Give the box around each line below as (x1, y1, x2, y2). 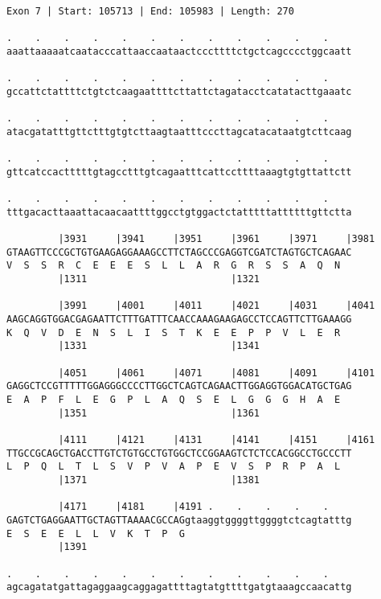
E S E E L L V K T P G (6, 527, 185, 540)
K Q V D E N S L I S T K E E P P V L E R (6, 326, 341, 338)
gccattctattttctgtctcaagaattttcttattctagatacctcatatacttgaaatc (6, 85, 352, 97)
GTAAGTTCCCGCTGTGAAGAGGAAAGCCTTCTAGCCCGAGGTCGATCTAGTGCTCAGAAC (6, 246, 352, 258)
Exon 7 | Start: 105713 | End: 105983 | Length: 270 (6, 6, 294, 17)
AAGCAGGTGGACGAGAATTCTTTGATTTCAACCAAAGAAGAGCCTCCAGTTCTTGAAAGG (6, 314, 352, 326)
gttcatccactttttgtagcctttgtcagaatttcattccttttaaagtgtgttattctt (6, 166, 352, 178)
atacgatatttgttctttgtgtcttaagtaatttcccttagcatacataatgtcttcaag (6, 125, 352, 137)
